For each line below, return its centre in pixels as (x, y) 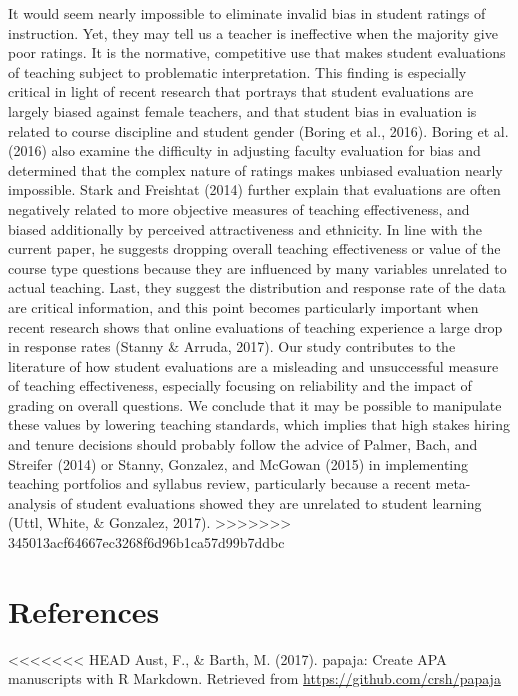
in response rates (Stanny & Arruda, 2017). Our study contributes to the (232, 346)
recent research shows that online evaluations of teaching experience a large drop (255, 326)
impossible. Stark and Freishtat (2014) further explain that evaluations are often (254, 189)
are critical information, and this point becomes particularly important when (243, 306)
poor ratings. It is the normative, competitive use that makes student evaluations (257, 52)
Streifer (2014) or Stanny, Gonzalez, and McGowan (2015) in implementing (238, 463)
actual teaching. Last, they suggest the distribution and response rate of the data (257, 287)
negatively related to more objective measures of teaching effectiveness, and (239, 208)
